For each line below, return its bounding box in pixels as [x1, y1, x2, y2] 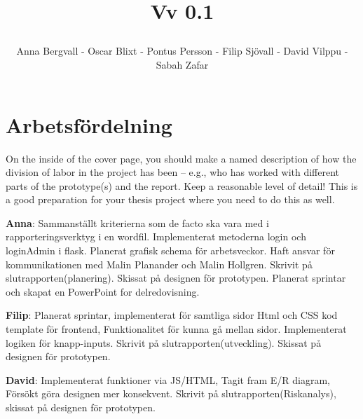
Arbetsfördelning [6, 110, 172, 139]
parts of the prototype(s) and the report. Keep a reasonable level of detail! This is [6, 178, 358, 193]
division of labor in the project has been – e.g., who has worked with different [6, 165, 340, 179]
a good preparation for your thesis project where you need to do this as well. [6, 192, 335, 207]
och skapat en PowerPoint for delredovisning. [6, 284, 200, 298]
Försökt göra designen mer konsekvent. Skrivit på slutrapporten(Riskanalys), [6, 386, 336, 401]
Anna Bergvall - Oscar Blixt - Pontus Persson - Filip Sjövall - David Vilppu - [16, 43, 348, 58]
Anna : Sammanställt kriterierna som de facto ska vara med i [6, 215, 269, 230]
